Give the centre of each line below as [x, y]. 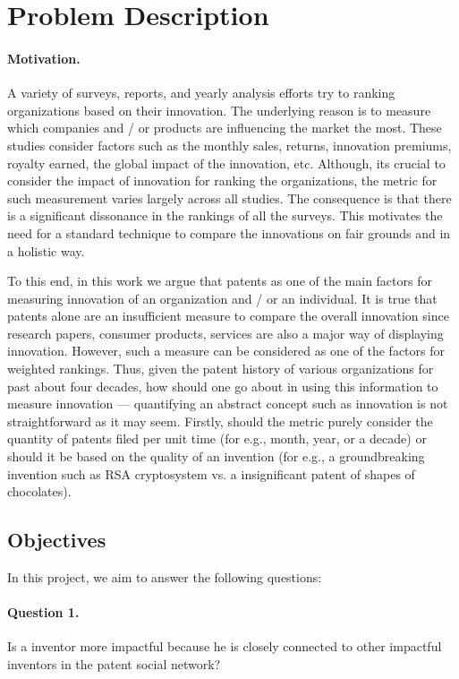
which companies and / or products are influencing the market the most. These [225, 128]
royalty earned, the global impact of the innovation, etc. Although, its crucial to [226, 163]
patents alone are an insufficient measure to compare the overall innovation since [228, 316]
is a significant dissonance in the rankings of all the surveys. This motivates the [225, 215]
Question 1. [43, 612]
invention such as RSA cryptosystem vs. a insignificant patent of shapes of [211, 473]
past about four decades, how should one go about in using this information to [223, 386]
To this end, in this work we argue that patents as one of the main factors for [220, 281]
